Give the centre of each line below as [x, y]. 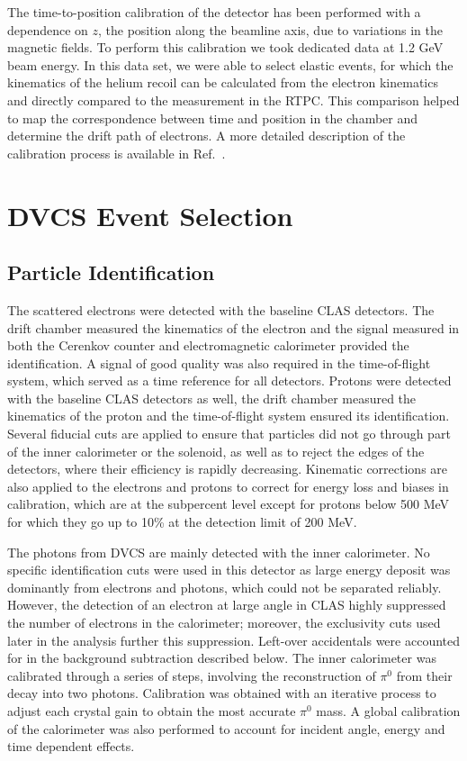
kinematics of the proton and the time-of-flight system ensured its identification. [229, 416]
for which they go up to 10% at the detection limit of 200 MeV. [182, 522]
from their [424, 675]
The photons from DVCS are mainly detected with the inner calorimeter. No [219, 552]
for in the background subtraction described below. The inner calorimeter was [222, 658]
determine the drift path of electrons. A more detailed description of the [207, 136]
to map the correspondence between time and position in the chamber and [213, 118]
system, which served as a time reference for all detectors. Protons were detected [229, 380]
